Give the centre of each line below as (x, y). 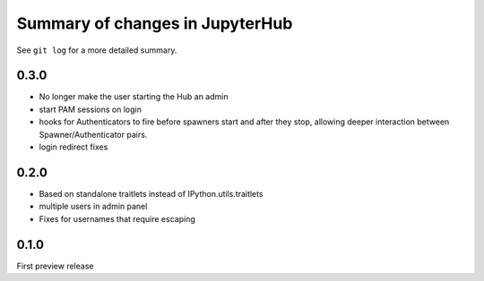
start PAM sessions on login (91, 109)
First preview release (55, 266)
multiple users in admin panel (93, 207)
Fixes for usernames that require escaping (117, 218)
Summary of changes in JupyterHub (155, 23)
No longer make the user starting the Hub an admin (134, 97)
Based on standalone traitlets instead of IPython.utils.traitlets (151, 193)
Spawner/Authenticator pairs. (93, 134)
